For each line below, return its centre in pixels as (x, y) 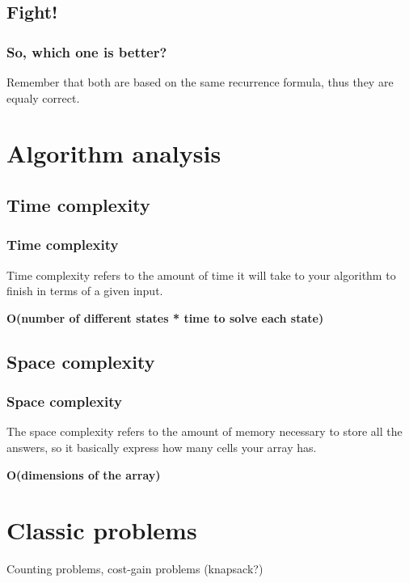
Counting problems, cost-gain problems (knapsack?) (135, 569)
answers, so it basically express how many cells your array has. (162, 447)
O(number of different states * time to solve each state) (165, 317)
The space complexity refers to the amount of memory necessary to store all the (204, 431)
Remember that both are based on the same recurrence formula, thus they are (200, 82)
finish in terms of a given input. (85, 291)
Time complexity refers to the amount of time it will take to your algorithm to (201, 275)
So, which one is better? (87, 51)
